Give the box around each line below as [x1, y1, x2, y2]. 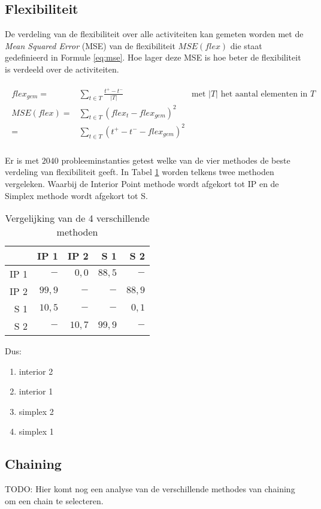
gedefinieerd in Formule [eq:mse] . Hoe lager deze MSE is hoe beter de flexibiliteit [5, 51, 301, 64]
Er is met [5, 153, 40, 166]
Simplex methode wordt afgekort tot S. [5, 189, 148, 201]
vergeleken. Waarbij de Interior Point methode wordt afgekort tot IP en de [5, 177, 279, 189]
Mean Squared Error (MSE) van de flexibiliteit [5, 39, 175, 52]
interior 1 [19, 385, 53, 397]
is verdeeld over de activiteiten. [5, 62, 119, 75]
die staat [230, 39, 262, 52]
